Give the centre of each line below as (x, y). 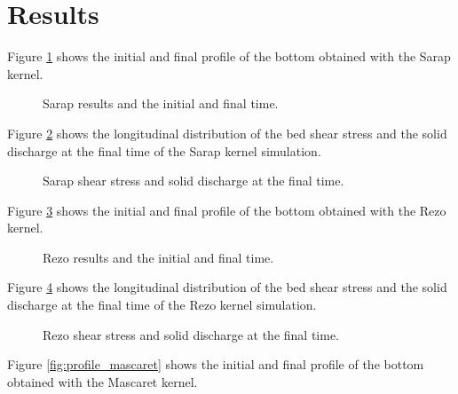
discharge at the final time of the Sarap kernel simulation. (164, 150)
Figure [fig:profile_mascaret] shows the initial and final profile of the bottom (216, 364)
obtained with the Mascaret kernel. (103, 381)
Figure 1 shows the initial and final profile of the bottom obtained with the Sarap (229, 56)
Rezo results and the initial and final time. (158, 257)
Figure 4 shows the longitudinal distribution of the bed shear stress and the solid (227, 287)
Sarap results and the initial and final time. (161, 103)
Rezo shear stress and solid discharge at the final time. (191, 334)
